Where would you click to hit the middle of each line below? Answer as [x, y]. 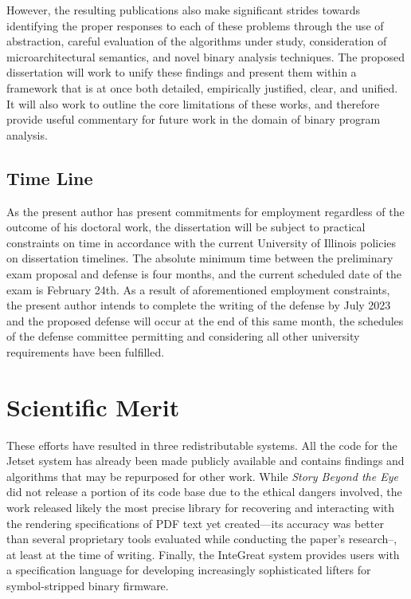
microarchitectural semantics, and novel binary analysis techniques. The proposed [205, 56]
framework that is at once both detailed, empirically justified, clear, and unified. [202, 87]
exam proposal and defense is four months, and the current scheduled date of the [204, 273]
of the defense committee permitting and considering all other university [183, 336]
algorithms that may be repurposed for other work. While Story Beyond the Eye [202, 476]
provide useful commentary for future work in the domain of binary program [194, 119]
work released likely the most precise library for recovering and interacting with [201, 507]
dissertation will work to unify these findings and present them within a [182, 72]
